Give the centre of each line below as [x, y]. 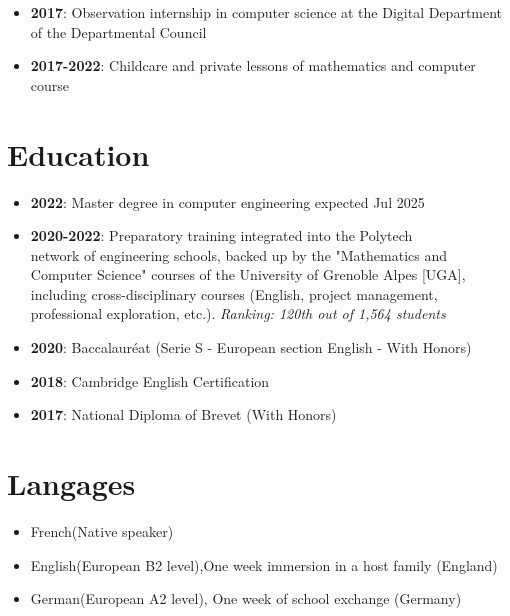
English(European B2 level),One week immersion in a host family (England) [264, 564]
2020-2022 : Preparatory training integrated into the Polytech [221, 235]
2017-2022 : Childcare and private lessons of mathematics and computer [253, 65]
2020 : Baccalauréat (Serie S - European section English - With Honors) [251, 347]
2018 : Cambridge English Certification [150, 380]
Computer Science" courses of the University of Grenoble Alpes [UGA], [248, 274]
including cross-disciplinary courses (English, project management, [234, 293]
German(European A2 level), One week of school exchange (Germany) [246, 598]
